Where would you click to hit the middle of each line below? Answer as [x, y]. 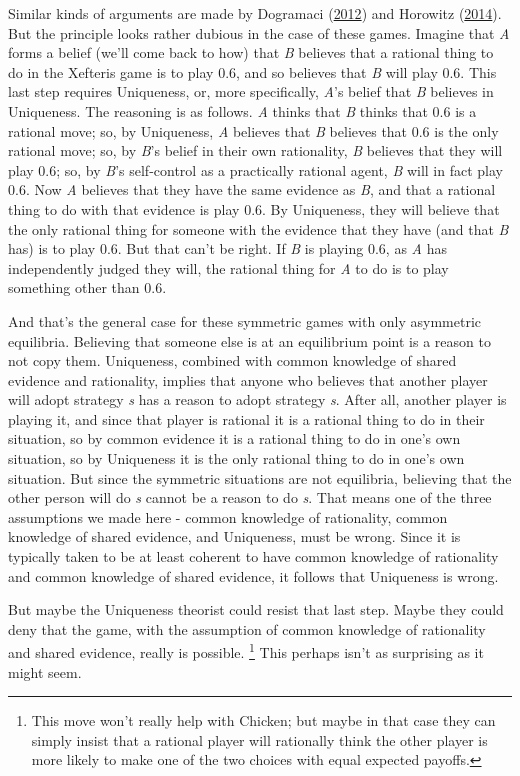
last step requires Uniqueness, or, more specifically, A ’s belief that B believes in [251, 91]
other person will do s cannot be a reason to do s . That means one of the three [250, 497]
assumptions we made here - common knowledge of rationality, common [228, 516]
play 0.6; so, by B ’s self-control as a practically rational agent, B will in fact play [255, 169]
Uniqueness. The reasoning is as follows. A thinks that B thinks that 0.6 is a [242, 110]
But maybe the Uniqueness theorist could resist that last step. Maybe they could [256, 609]
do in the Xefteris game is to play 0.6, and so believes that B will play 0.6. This [252, 71]
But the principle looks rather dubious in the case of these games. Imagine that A [259, 32]
